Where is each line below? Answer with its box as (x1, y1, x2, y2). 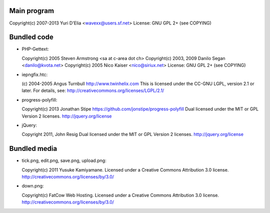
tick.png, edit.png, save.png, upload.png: (21, 157, 107, 163)
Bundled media (9, 144, 57, 153)
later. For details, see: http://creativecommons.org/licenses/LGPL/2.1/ (21, 87, 164, 93)
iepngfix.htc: (21, 71, 47, 77)
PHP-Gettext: (21, 46, 49, 52)
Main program (9, 6, 54, 15)
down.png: (21, 183, 44, 189)
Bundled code (9, 33, 53, 41)
